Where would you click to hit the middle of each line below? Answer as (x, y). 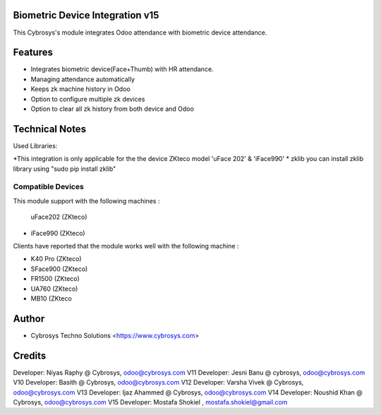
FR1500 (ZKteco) (55, 279)
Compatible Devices (48, 187)
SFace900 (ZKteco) (59, 269)
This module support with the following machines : (86, 200)
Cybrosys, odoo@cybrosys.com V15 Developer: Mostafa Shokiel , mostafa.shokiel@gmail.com (150, 402)
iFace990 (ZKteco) (58, 233)
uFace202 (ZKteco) (59, 217)
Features (33, 53)
